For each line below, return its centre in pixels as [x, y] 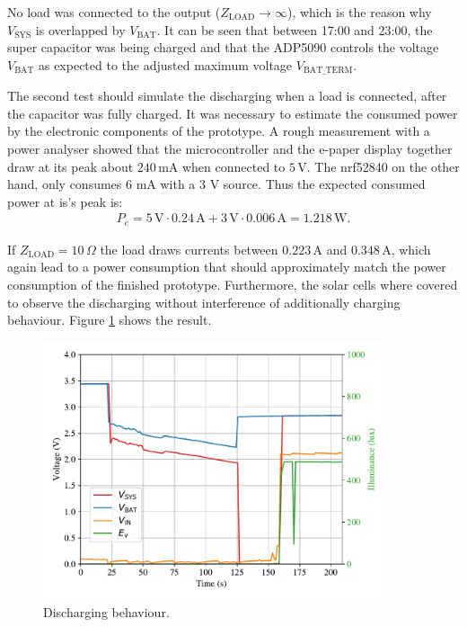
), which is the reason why [359, 12]
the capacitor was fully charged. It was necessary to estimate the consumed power [233, 113]
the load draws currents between [189, 249]
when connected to [233, 166]
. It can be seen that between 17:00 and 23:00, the [295, 29]
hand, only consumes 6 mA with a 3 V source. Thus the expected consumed [216, 184]
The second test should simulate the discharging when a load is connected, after [227, 96]
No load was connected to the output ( [114, 12]
